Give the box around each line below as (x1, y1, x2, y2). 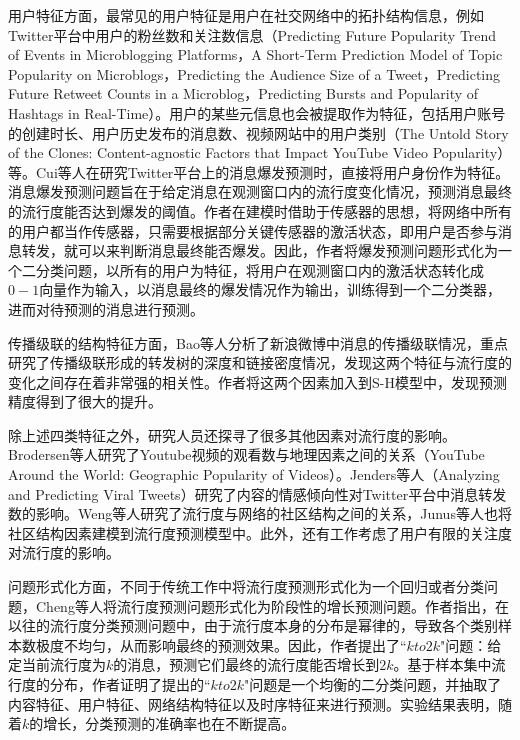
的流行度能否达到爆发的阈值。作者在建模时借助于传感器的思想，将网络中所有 (8, 200, 512, 221)
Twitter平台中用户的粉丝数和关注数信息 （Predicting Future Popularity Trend (8, 24, 497, 45)
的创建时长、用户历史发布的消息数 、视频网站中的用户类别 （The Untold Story (8, 122, 509, 143)
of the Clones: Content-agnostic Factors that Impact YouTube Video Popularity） (8, 142, 512, 163)
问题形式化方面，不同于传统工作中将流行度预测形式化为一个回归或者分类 (8, 576, 484, 597)
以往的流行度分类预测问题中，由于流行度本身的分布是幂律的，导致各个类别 (8, 615, 498, 636)
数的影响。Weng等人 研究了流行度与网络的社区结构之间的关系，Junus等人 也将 (8, 503, 512, 524)
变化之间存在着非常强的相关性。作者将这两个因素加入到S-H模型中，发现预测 (8, 371, 507, 392)
